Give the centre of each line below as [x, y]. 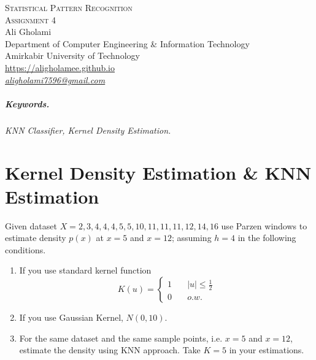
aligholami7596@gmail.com [55, 79]
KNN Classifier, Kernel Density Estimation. [88, 130]
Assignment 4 [30, 19]
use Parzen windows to [264, 225]
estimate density [36, 238]
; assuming [191, 238]
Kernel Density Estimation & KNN [158, 172]
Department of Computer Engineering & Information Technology [127, 43]
